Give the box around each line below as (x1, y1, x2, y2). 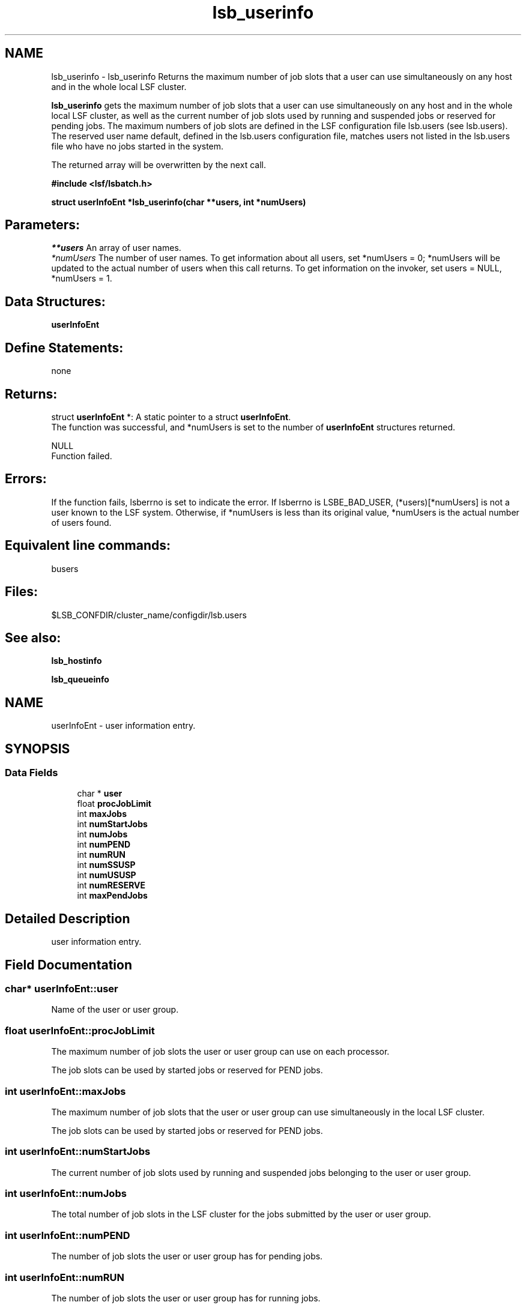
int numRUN (77, 849, 125, 860)
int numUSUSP (77, 870, 136, 881)
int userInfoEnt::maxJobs (5, 1085, 126, 1097)
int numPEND (77, 839, 131, 850)
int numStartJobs (77, 819, 148, 830)
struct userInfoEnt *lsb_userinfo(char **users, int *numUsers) (51, 196, 306, 207)
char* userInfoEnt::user (5, 983, 118, 995)
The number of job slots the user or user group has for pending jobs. (51, 1251, 323, 1262)
